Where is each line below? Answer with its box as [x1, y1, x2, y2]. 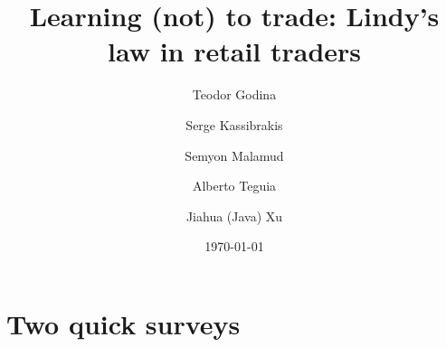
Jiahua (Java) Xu [185, 206, 283, 225]
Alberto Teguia [192, 176, 277, 195]
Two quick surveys [6, 305, 241, 342]
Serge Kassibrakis [185, 115, 283, 134]
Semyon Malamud [185, 145, 284, 164]
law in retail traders [107, 33, 362, 70]
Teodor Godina [192, 85, 277, 104]
